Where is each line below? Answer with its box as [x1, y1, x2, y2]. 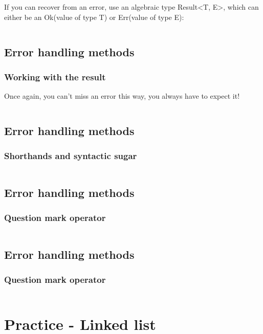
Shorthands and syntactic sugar [4, 149, 137, 162]
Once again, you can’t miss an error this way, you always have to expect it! [4, 91, 240, 101]
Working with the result [4, 70, 106, 83]
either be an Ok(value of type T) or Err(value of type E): [4, 11, 184, 22]
